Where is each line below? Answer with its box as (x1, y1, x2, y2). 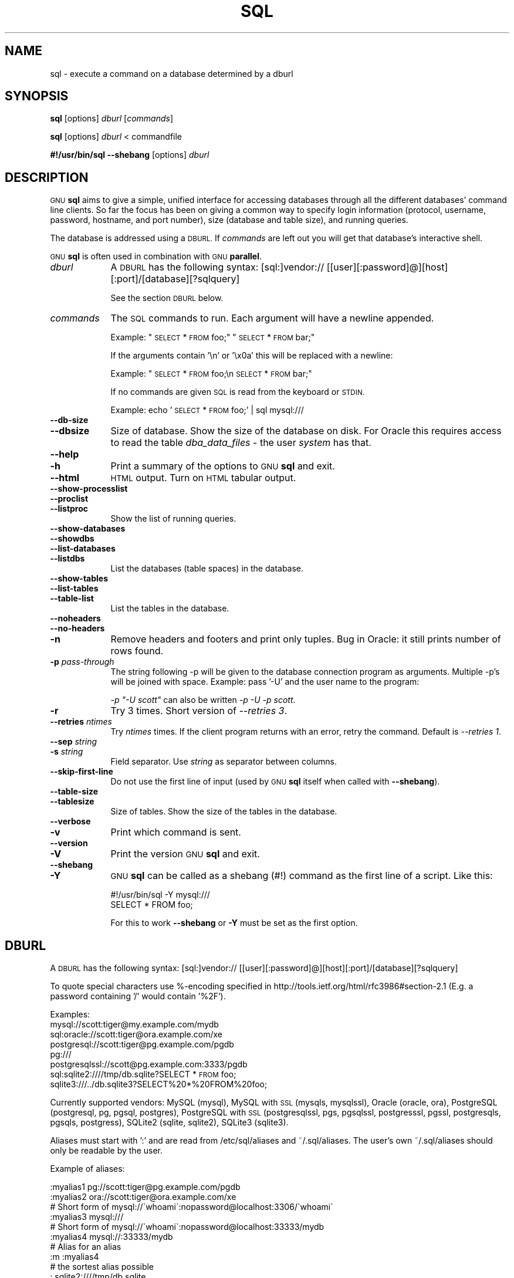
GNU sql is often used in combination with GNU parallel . (50, 251, 262, 262)
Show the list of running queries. (110, 513, 236, 524)
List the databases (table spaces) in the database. (110, 563, 304, 574)
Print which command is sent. (110, 826, 241, 839)
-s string (50, 746, 83, 757)
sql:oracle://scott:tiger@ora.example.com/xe (50, 1029, 222, 1040)
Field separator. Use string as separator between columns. (110, 756, 337, 767)
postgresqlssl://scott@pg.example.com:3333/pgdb (50, 1059, 248, 1070)
